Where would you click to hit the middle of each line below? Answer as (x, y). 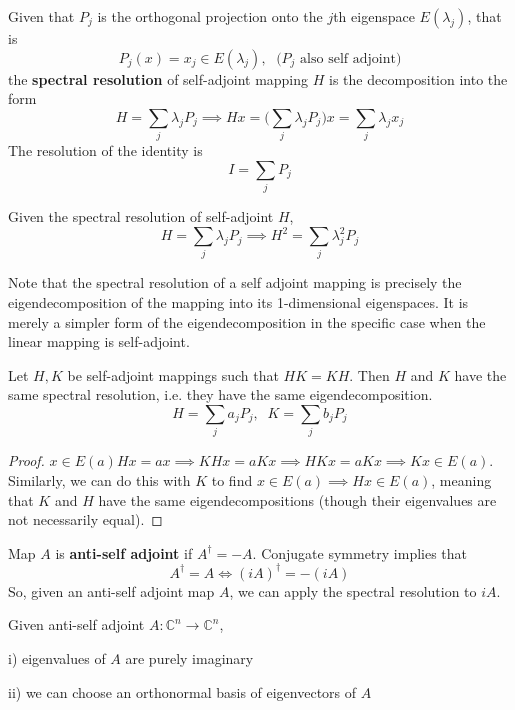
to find (232, 479)
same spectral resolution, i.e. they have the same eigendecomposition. (220, 394)
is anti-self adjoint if (124, 552)
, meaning (461, 479)
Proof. (26, 460)
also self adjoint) (351, 58)
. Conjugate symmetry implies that (360, 552)
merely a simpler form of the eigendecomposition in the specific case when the (247, 321)
